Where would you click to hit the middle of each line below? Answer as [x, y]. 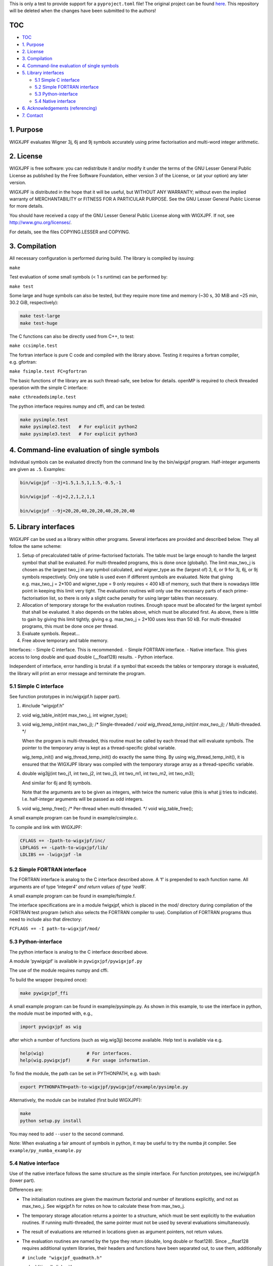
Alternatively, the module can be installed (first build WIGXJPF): [76, 1100]
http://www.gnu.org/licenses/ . [40, 222]
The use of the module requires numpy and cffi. [59, 970]
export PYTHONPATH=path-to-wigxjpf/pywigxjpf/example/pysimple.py [104, 1087]
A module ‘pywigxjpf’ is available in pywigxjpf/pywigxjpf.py [76, 961]
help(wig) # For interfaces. [76, 1054]
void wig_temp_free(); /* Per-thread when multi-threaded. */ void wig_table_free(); [107, 808]
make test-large [40, 316]
